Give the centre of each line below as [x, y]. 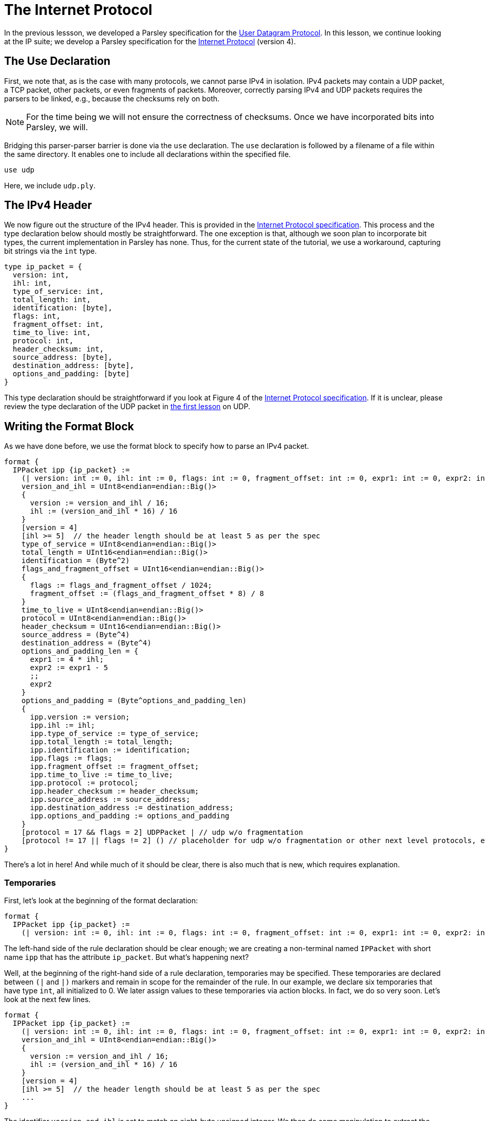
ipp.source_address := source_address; [110, 800]
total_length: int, [52, 300]
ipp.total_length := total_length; [101, 742]
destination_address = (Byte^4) [86, 643]
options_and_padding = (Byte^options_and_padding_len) [134, 701]
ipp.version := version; [80, 717]
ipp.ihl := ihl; [63, 725]
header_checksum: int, [58, 349]
